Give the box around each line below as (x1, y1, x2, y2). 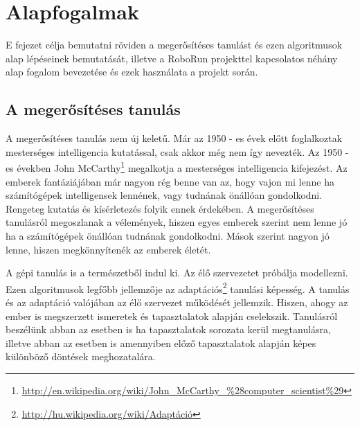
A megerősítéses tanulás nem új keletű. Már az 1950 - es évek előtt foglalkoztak (6, 131, 343, 145)
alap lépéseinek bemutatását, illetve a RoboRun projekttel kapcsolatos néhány (6, 51, 338, 65)
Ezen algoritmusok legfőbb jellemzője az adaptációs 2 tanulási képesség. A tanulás (6, 279, 350, 296)
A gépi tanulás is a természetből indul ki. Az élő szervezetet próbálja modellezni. (6, 265, 348, 280)
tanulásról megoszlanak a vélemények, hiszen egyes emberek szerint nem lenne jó (6, 215, 348, 229)
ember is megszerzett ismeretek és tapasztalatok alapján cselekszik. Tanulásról (6, 308, 338, 323)
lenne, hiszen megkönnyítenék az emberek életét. (6, 242, 211, 256)
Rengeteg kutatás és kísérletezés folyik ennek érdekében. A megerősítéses (6, 201, 314, 215)
